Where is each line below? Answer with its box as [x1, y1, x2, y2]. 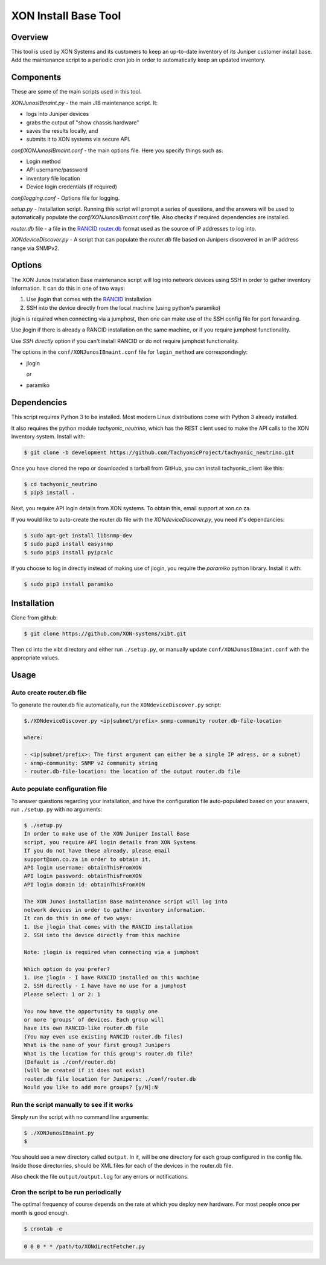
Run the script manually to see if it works [11, 1101, 133, 1109]
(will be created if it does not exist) [24, 1067, 145, 1074]
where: [24, 734, 43, 741]
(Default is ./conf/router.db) [24, 1058, 117, 1065]
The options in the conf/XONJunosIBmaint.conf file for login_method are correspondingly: [11, 348, 248, 356]
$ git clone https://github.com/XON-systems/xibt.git [24, 630, 187, 637]
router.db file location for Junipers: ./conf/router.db [24, 1075, 196, 1082]
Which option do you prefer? [24, 966, 110, 972]
